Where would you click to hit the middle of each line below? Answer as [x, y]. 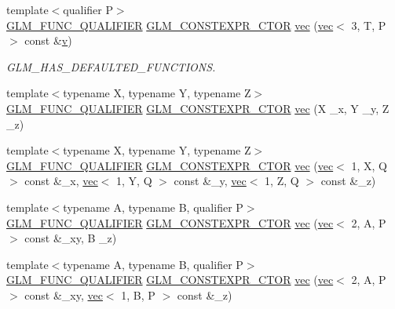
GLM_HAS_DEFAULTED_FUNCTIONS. [111, 66]
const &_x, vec [61, 181]
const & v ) [48, 40]
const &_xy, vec [64, 294]
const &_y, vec [210, 181]
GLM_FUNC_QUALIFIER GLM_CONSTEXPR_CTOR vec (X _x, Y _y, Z [198, 108]
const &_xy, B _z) [71, 238]
